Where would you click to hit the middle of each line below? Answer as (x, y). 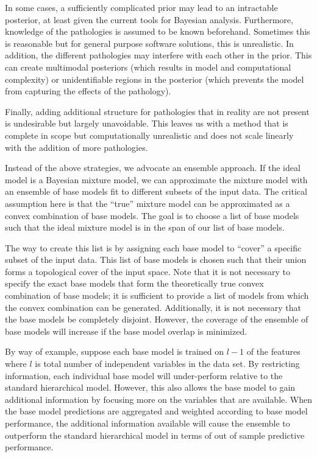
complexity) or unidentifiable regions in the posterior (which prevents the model (155, 79)
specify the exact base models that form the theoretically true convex (134, 283)
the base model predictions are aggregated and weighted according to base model (156, 411)
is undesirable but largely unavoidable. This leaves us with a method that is (147, 123)
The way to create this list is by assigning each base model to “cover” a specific (153, 247)
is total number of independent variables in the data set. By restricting (167, 364)
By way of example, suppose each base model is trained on (115, 351)
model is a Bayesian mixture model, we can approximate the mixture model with (156, 179)
